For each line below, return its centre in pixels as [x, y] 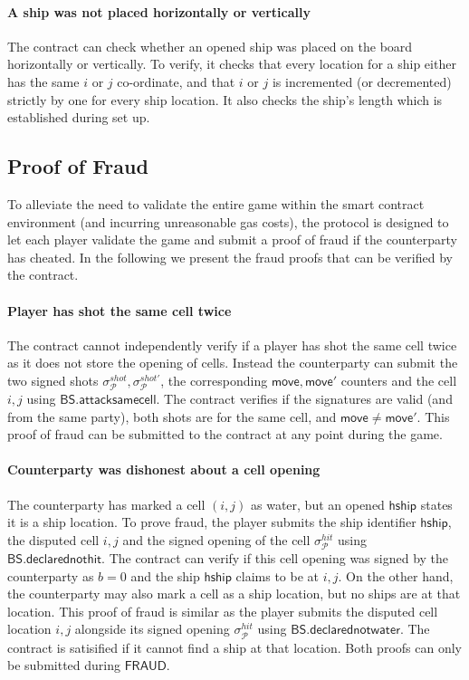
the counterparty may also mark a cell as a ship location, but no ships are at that [234, 594]
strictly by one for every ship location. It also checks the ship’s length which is [225, 99]
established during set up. [79, 117]
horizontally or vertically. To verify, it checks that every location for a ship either [232, 64]
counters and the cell [399, 380]
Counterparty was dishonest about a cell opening [164, 469]
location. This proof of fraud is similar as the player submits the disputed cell [223, 611]
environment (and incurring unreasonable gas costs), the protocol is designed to [228, 221]
